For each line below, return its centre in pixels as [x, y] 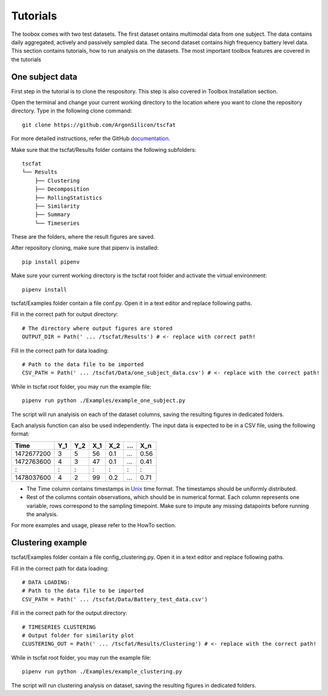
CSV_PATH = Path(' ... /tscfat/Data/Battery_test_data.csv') [115, 599]
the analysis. [42, 514]
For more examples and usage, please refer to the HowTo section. [94, 525]
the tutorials [26, 59]
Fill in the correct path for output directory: [65, 314]
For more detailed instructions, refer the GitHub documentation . [91, 138]
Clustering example [49, 543]
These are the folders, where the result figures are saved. [83, 237]
